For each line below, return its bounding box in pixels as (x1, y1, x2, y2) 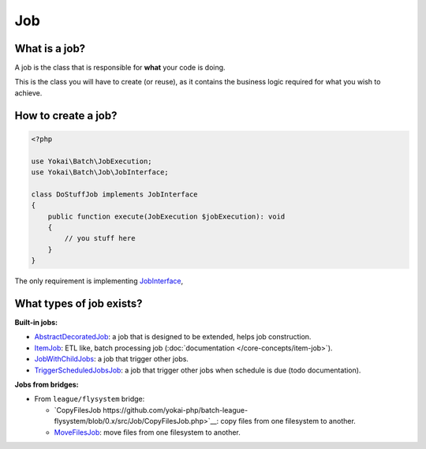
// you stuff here (64, 234, 136, 243)
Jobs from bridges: (14, 380, 79, 389)
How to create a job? (14, 109, 118, 122)
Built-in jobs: (14, 318, 58, 327)
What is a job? (14, 42, 86, 55)
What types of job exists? (14, 297, 143, 310)
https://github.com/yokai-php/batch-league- (103, 405, 248, 414)
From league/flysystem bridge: (34, 395, 145, 404)
